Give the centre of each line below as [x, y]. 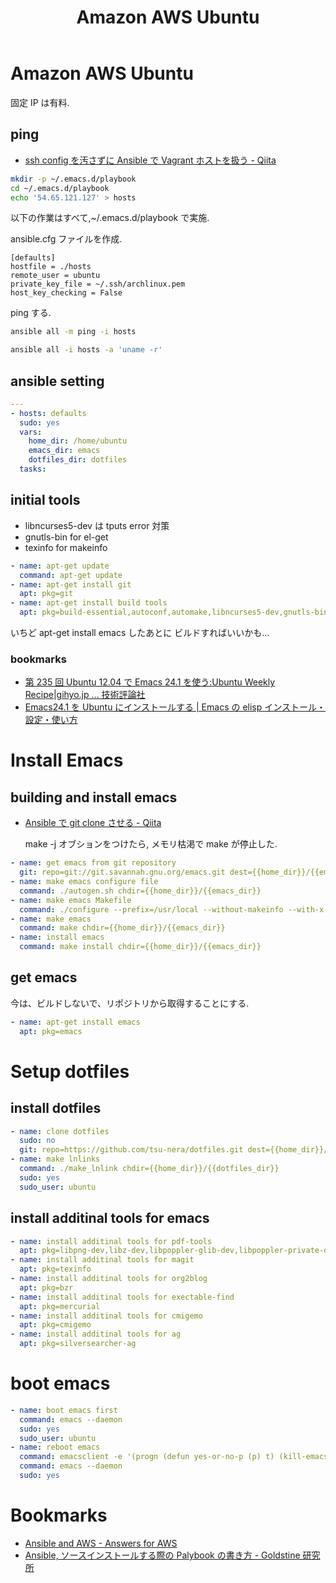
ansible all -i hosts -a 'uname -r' [86, 350]
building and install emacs [94, 797]
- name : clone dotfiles [60, 1131]
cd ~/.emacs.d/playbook [60, 188]
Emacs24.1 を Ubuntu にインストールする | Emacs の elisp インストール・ [175, 707]
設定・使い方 [51, 720]
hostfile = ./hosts [51, 267]
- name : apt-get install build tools [89, 603]
